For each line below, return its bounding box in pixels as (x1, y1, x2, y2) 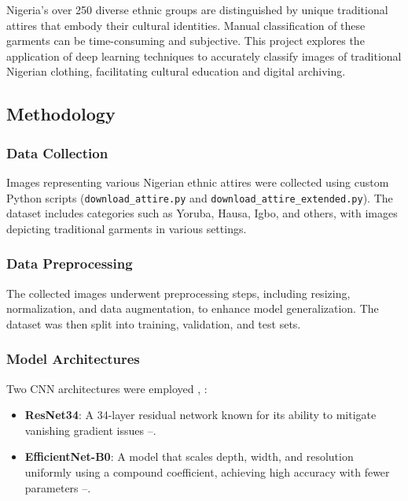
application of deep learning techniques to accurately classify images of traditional (6, 47, 402, 64)
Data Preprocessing (6, 254, 133, 273)
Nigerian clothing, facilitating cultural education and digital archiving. (6, 63, 346, 80)
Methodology (6, 102, 116, 126)
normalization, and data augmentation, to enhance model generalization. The (6, 300, 379, 317)
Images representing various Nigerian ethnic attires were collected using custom (6, 173, 389, 190)
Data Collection (6, 143, 108, 162)
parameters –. (24, 479, 91, 495)
